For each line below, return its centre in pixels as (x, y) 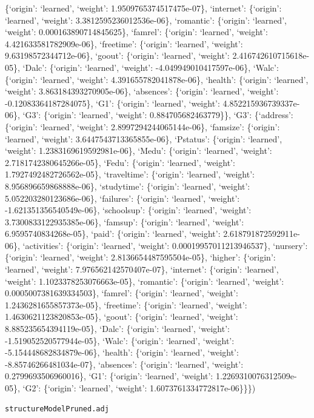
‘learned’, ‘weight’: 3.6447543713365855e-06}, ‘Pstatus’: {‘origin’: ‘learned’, (144, 138)
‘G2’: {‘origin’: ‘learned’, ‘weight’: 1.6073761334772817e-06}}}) (139, 388)
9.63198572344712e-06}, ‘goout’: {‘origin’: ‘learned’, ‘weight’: (117, 55)
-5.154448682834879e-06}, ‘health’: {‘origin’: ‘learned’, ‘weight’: (122, 352)
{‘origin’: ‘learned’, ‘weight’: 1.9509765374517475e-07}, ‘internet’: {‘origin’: (143, 8)
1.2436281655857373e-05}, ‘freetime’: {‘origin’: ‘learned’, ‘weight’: (126, 304)
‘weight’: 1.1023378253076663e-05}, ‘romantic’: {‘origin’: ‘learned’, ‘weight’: (145, 281)
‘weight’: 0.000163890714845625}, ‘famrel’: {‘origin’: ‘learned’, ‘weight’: (136, 32)
